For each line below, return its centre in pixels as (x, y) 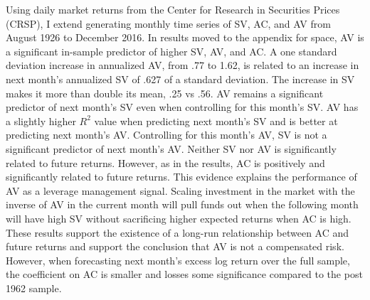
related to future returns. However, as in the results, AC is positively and (165, 162)
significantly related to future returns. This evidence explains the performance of (181, 177)
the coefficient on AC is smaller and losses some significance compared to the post (184, 274)
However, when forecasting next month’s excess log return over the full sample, (178, 260)
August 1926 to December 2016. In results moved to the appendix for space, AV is (185, 37)
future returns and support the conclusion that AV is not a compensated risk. (175, 246)
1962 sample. (34, 288)
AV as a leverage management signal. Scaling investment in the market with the (180, 190)
